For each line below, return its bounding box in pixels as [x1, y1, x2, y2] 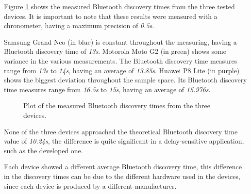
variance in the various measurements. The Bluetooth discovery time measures [4, 55, 237, 65]
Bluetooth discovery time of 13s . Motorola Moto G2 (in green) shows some [4, 46, 226, 56]
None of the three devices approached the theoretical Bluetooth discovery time [4, 126, 238, 136]
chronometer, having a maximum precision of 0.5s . [4, 20, 154, 31]
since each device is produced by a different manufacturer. [4, 180, 177, 191]
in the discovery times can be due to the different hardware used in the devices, [4, 171, 240, 181]
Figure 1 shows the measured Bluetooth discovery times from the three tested [4, 1, 235, 11]
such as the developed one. [4, 145, 83, 155]
